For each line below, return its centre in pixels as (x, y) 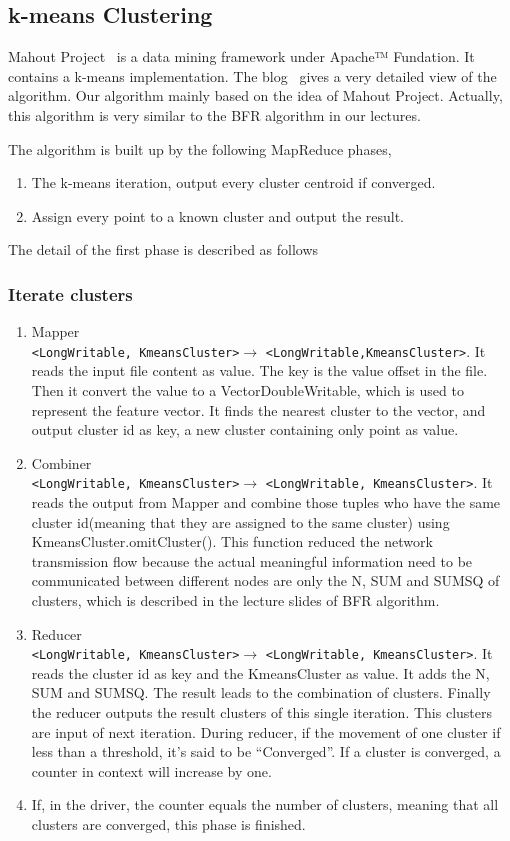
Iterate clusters (70, 293)
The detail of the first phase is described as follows (163, 249)
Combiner (61, 462)
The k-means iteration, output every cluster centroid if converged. (233, 182)
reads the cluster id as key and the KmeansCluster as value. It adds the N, (260, 672)
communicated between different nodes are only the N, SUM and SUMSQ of (265, 580)
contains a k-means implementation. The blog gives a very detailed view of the (252, 75)
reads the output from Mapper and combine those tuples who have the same (266, 502)
